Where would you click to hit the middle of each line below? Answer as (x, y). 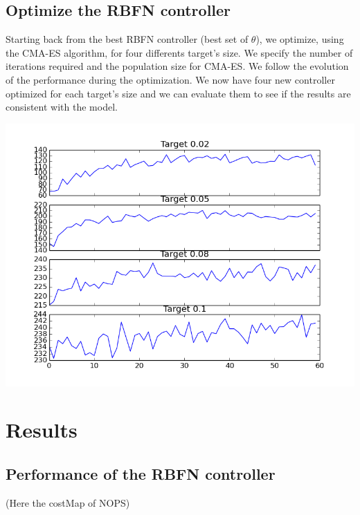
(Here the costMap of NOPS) (68, 502)
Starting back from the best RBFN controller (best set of (127, 39)
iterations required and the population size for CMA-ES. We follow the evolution (177, 66)
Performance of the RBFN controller (141, 473)
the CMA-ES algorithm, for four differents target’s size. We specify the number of (179, 52)
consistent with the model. (62, 107)
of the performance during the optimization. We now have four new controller (170, 79)
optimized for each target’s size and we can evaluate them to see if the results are (178, 93)
